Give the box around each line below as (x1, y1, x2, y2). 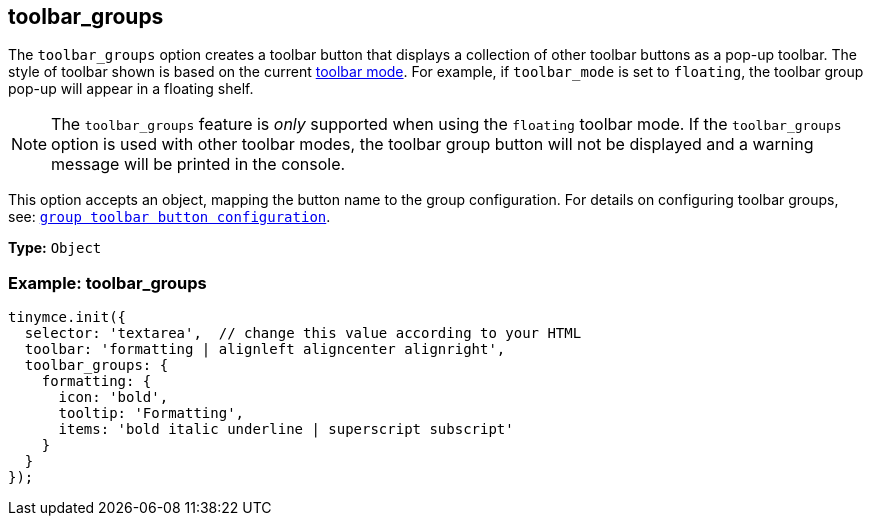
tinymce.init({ (8, 309, 127, 326)
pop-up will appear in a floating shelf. (8, 80, 254, 98)
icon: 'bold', (58, 389, 169, 406)
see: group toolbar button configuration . (8, 208, 331, 226)
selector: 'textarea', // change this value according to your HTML (24, 325, 582, 342)
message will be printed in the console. (51, 154, 346, 175)
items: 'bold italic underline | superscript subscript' (58, 421, 514, 438)
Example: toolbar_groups (8, 272, 207, 293)
